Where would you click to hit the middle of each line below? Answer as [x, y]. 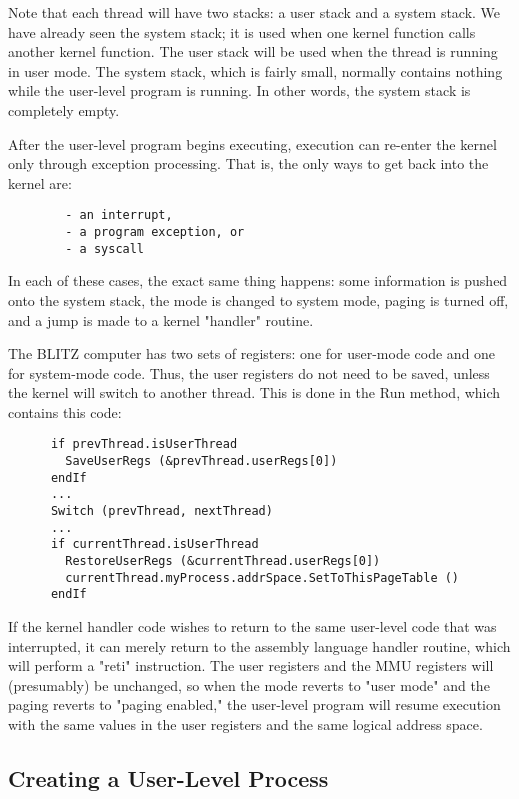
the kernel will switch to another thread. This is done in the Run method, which [254, 392]
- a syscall [105, 248]
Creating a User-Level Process [168, 777]
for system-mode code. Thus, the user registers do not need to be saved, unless [249, 372]
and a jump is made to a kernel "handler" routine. [161, 319]
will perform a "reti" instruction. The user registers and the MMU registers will [251, 665]
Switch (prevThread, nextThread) [161, 511]
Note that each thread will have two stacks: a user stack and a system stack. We [254, 12]
